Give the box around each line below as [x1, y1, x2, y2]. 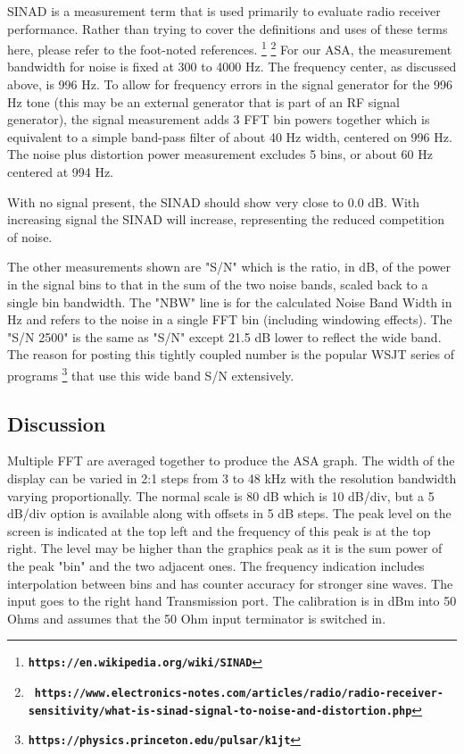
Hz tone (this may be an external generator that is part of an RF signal [7, 92, 400, 111]
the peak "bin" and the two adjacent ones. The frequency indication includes [7, 556, 425, 574]
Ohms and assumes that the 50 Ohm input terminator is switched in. [7, 608, 386, 627]
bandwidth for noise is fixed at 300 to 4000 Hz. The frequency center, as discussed [7, 57, 457, 76]
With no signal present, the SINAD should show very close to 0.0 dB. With [7, 192, 420, 211]
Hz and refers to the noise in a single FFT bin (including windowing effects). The [7, 310, 452, 329]
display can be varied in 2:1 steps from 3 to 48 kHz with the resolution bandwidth [7, 468, 457, 487]
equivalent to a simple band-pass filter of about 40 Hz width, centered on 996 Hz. [7, 127, 452, 146]
